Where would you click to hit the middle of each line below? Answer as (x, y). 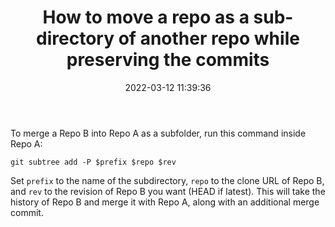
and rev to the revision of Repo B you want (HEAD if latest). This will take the (168, 191)
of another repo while (209, 38)
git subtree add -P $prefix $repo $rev (93, 162)
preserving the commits (168, 60)
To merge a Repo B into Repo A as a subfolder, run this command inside (158, 133)
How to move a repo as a (146, 17)
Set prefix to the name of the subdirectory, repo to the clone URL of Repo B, (167, 180)
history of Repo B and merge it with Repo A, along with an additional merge (165, 202)
